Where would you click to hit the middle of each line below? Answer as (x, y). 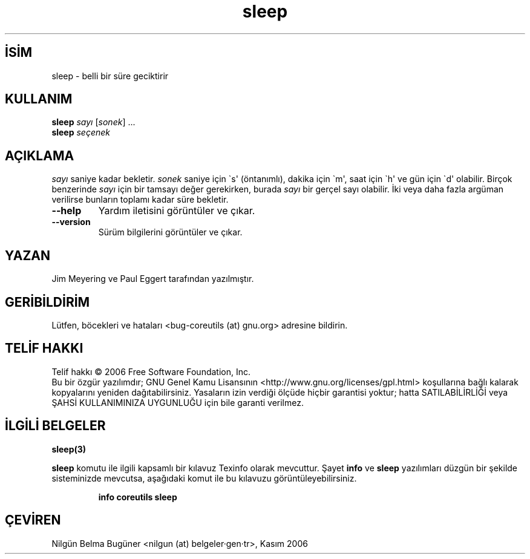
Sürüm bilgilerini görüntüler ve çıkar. (170, 232)
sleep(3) (69, 449)
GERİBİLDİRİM (47, 302)
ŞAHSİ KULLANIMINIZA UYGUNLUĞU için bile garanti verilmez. (178, 402)
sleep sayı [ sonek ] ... (93, 122)
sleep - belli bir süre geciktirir (110, 76)
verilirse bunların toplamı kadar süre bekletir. (140, 200)
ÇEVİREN (33, 520)
